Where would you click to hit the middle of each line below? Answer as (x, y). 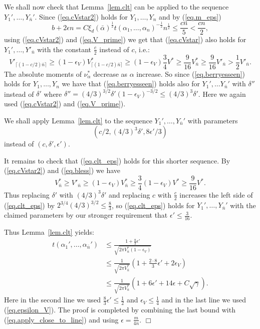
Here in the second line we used (53, 300)
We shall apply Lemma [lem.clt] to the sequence (78, 120)
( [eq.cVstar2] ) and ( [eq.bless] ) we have (62, 170)
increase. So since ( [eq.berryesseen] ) (191, 73)
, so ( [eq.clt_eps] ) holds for (153, 205)
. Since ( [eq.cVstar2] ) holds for (81, 16)
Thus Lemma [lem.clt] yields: (49, 231)
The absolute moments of (43, 73)
